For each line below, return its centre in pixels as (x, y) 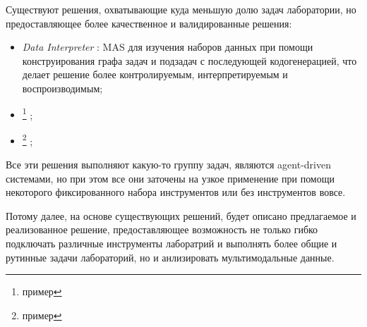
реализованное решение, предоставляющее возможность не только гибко (162, 229)
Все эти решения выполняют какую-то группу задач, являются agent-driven (168, 165)
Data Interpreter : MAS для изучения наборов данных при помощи (168, 47)
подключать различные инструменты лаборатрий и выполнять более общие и (172, 243)
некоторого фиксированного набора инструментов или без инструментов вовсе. (176, 192)
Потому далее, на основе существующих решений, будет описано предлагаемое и (181, 215)
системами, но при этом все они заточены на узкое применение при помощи (170, 178)
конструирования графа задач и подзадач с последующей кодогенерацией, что (189, 60)
